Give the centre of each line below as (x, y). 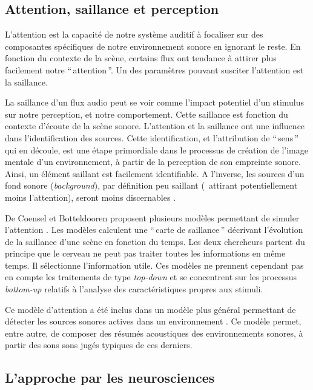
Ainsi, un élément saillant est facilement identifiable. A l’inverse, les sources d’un (155, 173)
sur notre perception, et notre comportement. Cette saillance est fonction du (147, 114)
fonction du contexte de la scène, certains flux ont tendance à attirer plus (141, 58)
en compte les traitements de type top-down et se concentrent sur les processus (151, 277)
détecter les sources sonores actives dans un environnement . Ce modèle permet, (153, 321)
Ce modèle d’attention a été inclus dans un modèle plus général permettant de (150, 309)
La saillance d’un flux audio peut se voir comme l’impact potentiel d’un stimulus (155, 102)
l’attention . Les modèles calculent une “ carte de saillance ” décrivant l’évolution (154, 230)
